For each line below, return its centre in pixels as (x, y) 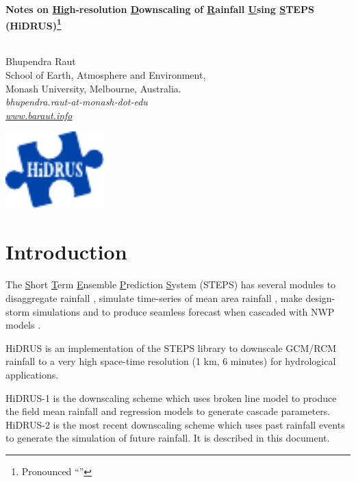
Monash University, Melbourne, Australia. (93, 88)
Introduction (66, 252)
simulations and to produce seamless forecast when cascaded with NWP (183, 311)
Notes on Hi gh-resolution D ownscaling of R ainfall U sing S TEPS (160, 9)
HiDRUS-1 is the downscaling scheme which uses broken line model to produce (171, 397)
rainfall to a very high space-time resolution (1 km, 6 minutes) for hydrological (171, 361)
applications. (32, 374)
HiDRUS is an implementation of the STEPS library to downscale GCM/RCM (171, 347)
